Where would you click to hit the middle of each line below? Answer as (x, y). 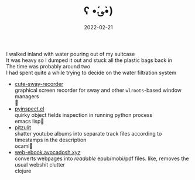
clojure (23, 171)
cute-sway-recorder (39, 84)
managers (27, 96)
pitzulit (23, 127)
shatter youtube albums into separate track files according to (88, 133)
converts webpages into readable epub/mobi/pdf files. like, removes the (102, 158)
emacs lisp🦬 (29, 121)
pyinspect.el (29, 109)
